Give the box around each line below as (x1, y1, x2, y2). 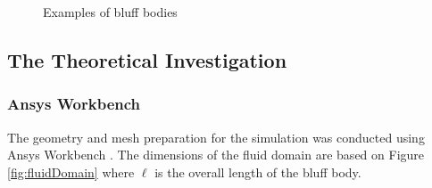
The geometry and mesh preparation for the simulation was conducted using (7, 127, 425, 146)
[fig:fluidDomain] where (7, 162, 135, 181)
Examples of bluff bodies (43, 3, 178, 20)
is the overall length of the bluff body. (154, 162, 361, 181)
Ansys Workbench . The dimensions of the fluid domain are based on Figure (7, 145, 425, 164)
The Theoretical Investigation (7, 45, 287, 73)
